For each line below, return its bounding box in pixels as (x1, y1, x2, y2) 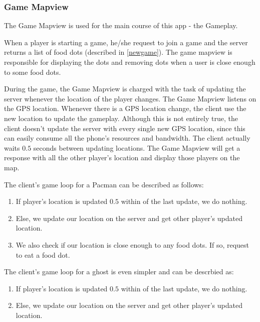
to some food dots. (4, 66, 61, 77)
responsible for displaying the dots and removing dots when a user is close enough (4, 57, 255, 67)
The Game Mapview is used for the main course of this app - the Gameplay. (4, 20, 238, 31)
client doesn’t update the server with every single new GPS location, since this (4, 123, 245, 133)
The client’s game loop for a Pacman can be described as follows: (4, 179, 204, 189)
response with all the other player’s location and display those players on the (4, 152, 240, 163)
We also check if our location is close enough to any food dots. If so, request (16, 239, 249, 250)
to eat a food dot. (16, 249, 70, 260)
